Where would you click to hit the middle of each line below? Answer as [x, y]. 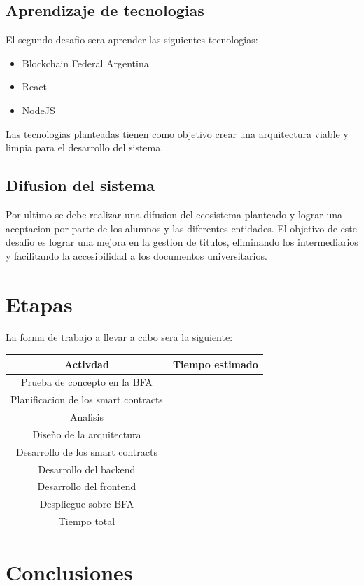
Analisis [86, 417]
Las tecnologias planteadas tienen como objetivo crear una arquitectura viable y [177, 133]
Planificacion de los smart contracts [87, 399]
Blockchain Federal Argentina [85, 63]
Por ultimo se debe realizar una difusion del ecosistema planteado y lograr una [174, 214]
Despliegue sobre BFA [87, 504]
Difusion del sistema [80, 185]
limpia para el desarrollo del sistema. [85, 147]
